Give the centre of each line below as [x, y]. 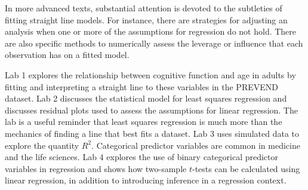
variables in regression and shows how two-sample [96, 168]
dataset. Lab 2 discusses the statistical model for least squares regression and [146, 98]
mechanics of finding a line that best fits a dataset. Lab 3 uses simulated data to [152, 133]
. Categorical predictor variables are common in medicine [196, 145]
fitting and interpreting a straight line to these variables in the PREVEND [141, 86]
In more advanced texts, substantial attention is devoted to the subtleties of [144, 8]
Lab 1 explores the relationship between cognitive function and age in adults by [150, 74]
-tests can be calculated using [246, 168]
